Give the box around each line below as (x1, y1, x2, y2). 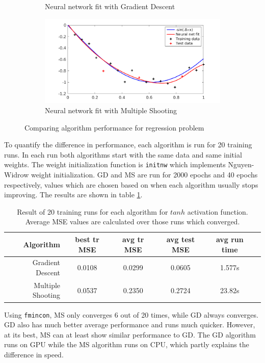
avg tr (122, 234, 144, 244)
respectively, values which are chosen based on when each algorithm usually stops (4, 179, 258, 190)
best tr (75, 234, 99, 244)
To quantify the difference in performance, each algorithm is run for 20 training (4, 139, 252, 150)
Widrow (4, 169, 29, 179)
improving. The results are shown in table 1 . (4, 189, 143, 200)
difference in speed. (4, 349, 64, 359)
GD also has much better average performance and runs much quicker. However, (4, 319, 255, 330)
